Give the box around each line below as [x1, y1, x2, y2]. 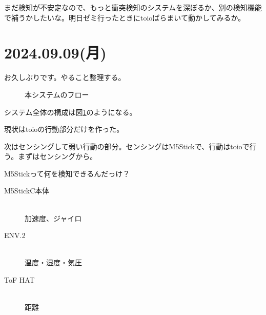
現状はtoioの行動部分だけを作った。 [4, 124, 124, 134]
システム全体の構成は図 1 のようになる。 [4, 106, 137, 117]
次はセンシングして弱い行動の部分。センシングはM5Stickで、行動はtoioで [4, 141, 250, 151]
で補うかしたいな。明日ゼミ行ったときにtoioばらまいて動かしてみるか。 [4, 12, 245, 23]
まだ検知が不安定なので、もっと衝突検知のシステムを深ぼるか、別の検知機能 [4, 2, 262, 12]
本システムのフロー [25, 89, 89, 100]
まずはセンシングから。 [18, 151, 97, 162]
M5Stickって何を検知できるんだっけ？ [4, 168, 130, 179]
